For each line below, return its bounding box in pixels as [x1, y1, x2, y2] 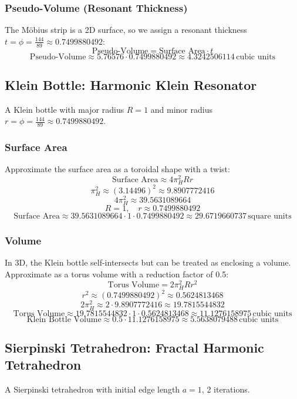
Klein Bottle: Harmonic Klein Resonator [5, 76, 257, 94]
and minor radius [150, 103, 212, 115]
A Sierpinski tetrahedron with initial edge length [5, 383, 180, 395]
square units [248, 212, 292, 221]
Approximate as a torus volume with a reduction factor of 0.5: [5, 268, 229, 280]
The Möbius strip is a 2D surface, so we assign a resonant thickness [5, 24, 247, 36]
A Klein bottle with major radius [5, 103, 124, 115]
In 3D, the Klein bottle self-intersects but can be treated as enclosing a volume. [5, 256, 291, 269]
